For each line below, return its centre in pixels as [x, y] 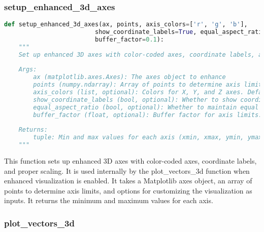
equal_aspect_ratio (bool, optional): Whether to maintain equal [146, 107]
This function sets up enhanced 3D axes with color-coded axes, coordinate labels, [130, 161]
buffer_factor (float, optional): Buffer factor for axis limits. [148, 115]
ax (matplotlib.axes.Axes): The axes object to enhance [129, 77]
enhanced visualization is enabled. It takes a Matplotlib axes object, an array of [128, 181]
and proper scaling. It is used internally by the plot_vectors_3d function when [127, 170]
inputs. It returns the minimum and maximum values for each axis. [109, 200]
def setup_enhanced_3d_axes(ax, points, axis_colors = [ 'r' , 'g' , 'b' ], [126, 25]
